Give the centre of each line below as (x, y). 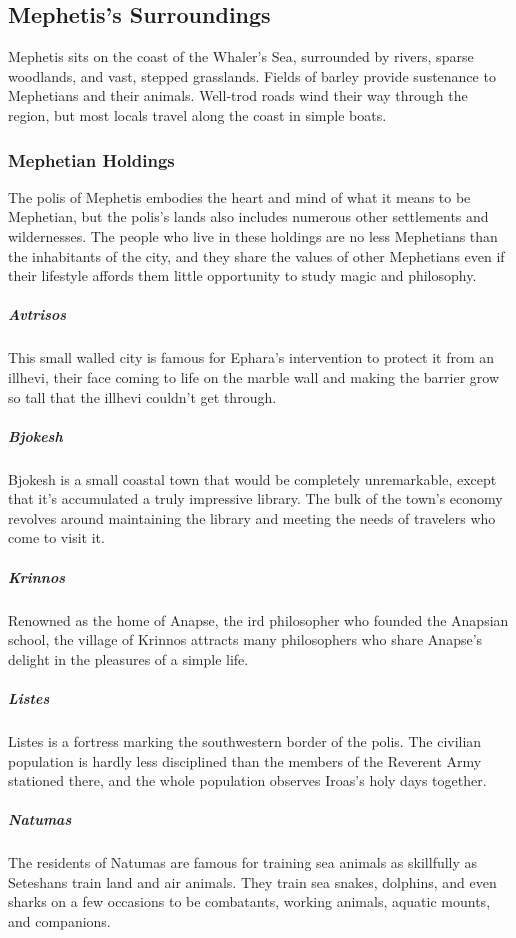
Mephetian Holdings (91, 159)
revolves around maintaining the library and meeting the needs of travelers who (252, 517)
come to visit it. (56, 537)
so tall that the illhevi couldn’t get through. (142, 396)
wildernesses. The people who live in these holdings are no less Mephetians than (253, 235)
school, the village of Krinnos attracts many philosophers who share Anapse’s (245, 639)
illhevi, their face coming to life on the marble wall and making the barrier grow (254, 376)
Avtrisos (37, 314)
